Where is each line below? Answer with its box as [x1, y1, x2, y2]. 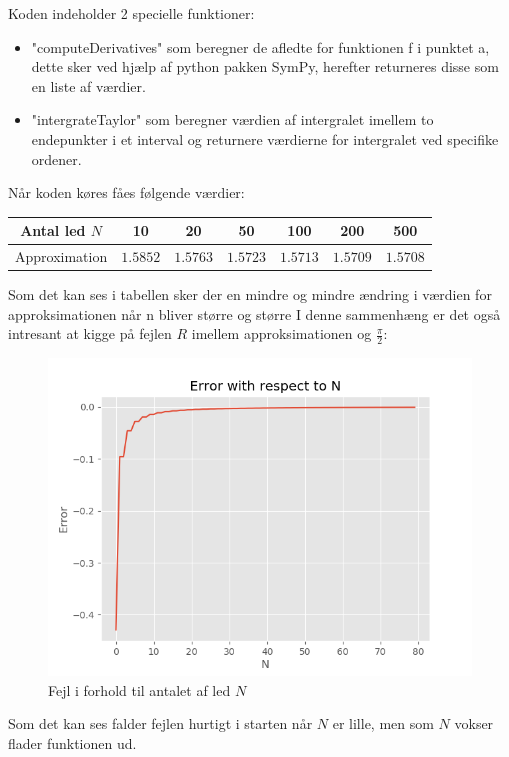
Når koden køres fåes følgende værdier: [8, 182, 245, 203]
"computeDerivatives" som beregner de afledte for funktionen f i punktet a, [31, 36, 490, 57]
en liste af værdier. [31, 75, 146, 96]
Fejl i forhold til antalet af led [48, 679, 231, 700]
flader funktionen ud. [8, 732, 137, 753]
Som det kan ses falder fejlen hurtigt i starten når [8, 713, 313, 734]
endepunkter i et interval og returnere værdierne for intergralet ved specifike [31, 128, 499, 149]
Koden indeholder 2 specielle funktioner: [8, 3, 255, 23]
